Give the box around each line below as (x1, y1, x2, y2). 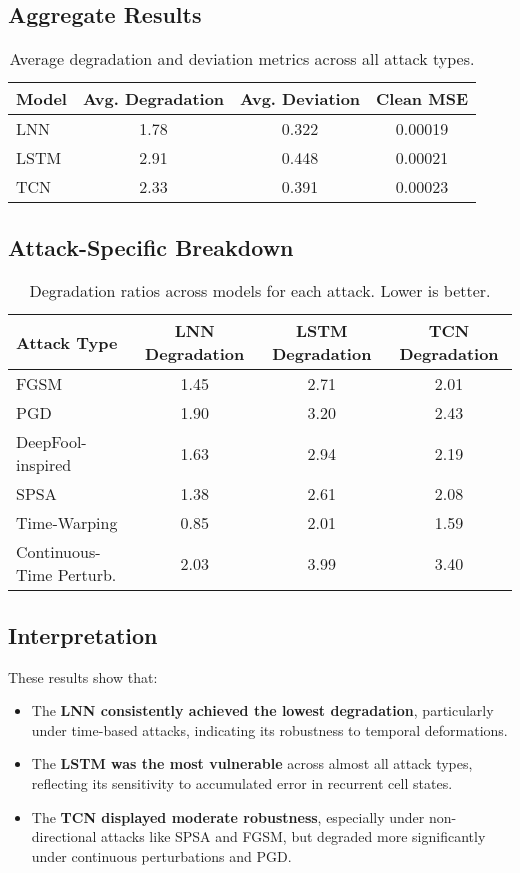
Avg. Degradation (82, 87, 225, 111)
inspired (16, 453, 72, 477)
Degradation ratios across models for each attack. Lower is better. (29, 279, 491, 303)
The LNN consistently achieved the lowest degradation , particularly (31, 700, 494, 721)
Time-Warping (16, 511, 118, 535)
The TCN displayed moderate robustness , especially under (31, 806, 425, 827)
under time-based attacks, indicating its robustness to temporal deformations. (31, 719, 508, 740)
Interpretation (8, 619, 158, 650)
